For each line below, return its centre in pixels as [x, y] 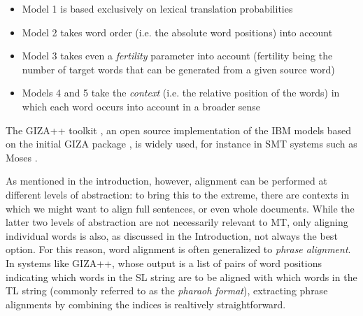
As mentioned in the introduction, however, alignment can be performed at [166, 181]
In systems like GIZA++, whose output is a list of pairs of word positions [164, 263]
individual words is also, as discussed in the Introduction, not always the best [172, 235]
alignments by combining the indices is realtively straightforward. [146, 304]
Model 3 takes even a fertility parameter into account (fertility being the [177, 56]
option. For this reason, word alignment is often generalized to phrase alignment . [178, 249]
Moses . [22, 157]
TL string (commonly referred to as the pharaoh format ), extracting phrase [167, 290]
